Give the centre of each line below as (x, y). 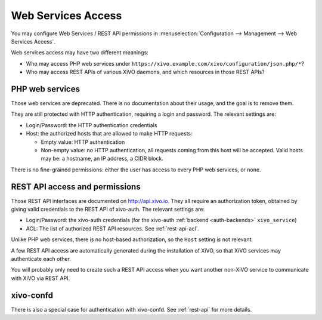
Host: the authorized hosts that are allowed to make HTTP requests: (109, 134)
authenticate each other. (41, 259)
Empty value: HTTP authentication (83, 142)
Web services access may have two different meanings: (80, 53)
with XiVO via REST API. (41, 278)
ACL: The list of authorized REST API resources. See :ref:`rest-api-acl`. (113, 228)
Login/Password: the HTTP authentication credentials (92, 125)
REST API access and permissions (76, 187)
